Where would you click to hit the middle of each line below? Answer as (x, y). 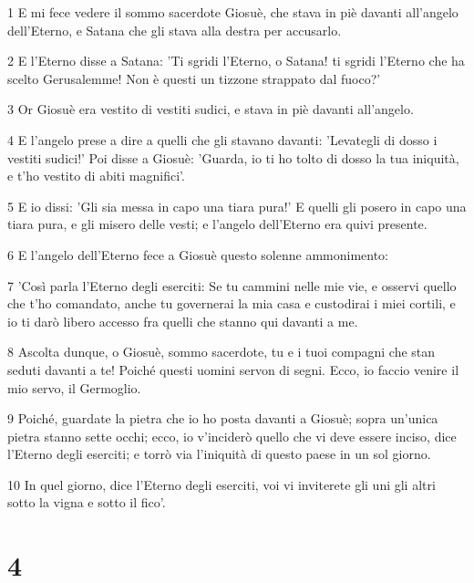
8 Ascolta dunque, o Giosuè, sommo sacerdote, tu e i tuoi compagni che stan (222, 352)
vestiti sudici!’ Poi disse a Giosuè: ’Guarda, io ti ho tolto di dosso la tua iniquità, (233, 157)
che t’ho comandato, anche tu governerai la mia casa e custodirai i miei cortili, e (232, 303)
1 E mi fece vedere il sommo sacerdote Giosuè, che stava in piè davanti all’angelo (233, 12)
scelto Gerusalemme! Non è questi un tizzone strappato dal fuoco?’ (194, 78)
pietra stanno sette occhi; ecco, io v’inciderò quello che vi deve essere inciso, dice (232, 436)
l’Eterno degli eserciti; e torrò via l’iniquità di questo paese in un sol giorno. (219, 454)
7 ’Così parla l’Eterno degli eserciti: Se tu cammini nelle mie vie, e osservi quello (232, 285)
